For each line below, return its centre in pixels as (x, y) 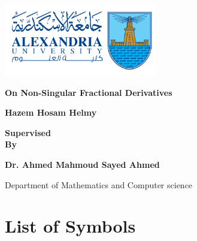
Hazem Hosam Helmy (51, 112)
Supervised (28, 132)
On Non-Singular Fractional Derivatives (89, 92)
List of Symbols (70, 226)
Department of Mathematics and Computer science (99, 184)
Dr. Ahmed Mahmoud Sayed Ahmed (82, 164)
